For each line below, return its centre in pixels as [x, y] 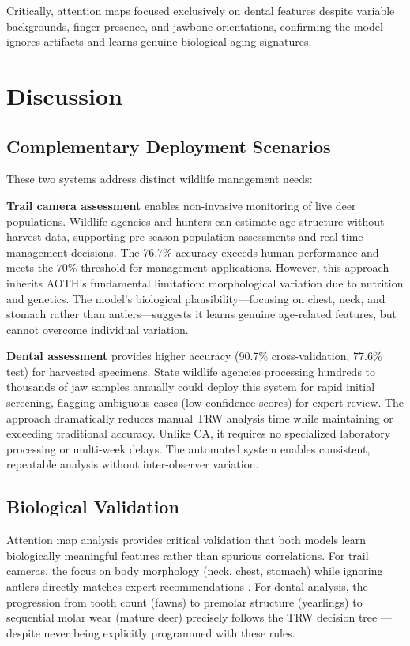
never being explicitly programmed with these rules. [169, 632]
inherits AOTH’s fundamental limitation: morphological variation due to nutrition [205, 282]
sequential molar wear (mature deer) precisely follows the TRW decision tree [192, 617]
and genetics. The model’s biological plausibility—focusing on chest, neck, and [196, 298]
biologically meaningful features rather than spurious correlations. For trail [188, 555]
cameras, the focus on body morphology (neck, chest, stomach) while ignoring [195, 571]
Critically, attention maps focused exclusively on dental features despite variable [201, 10]
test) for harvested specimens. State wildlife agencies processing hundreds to [191, 371]
